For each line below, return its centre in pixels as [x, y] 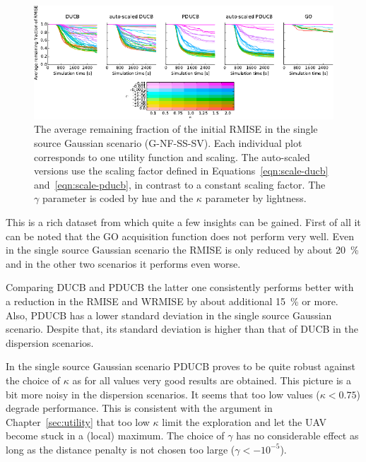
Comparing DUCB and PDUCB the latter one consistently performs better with [180, 287]
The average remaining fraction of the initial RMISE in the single [176, 129]
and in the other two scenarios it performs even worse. [123, 263]
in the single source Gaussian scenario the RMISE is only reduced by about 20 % [182, 250]
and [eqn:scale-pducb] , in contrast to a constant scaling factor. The [180, 184]
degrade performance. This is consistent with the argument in [139, 408]
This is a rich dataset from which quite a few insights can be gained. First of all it [183, 222]
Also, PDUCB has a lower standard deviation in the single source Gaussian [169, 315]
